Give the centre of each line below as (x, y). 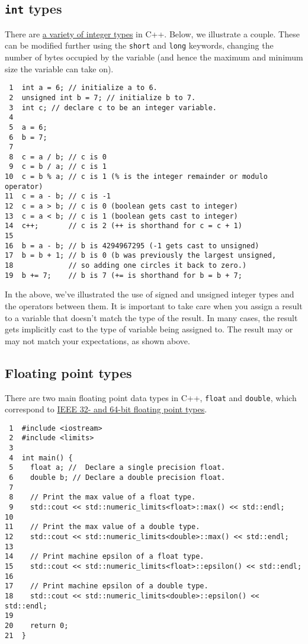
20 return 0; (37, 625)
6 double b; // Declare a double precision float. (117, 478)
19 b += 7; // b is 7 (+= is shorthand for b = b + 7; (123, 275)
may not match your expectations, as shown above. (97, 340)
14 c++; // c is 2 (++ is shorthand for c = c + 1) (123, 226)
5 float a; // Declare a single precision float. (117, 468)
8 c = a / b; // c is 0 (58, 157)
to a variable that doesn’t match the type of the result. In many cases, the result (151, 317)
